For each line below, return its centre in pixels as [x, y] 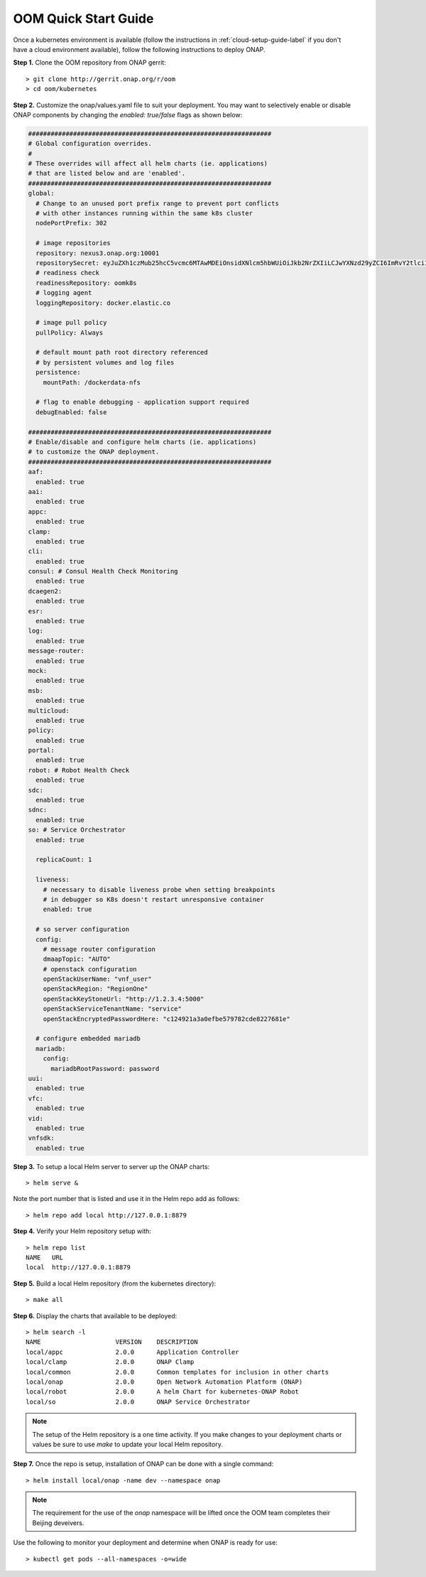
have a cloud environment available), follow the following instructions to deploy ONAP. [139, 49]
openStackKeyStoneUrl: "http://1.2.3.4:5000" [124, 999]
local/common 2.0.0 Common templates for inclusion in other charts [177, 1372]
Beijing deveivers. [58, 1523]
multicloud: [49, 710]
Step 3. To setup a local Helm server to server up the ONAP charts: [111, 1166]
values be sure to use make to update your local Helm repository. [127, 1444]
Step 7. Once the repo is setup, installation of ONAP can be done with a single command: [143, 1464]
